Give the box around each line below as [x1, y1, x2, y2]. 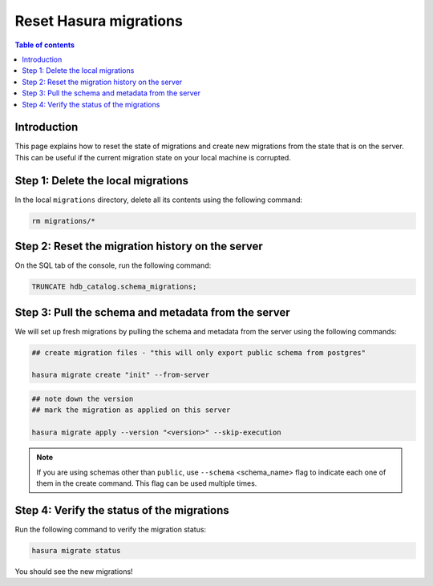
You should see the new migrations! [14, 566, 133, 576]
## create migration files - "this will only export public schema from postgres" [31, 348, 366, 357]
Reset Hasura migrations [14, 12, 184, 30]
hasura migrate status [31, 546, 121, 555]
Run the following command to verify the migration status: [14, 524, 207, 534]
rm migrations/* [31, 216, 96, 225]
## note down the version [31, 394, 134, 404]
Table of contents [14, 40, 75, 50]
